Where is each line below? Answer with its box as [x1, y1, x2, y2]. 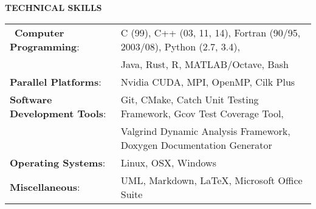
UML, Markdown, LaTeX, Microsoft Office [120, 173, 303, 187]
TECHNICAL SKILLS [5, 1, 102, 13]
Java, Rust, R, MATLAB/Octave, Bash [120, 57, 289, 71]
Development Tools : [10, 106, 106, 120]
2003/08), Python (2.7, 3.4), [120, 39, 240, 53]
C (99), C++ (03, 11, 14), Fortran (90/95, [120, 25, 301, 39]
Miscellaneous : [10, 180, 80, 194]
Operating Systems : [10, 155, 106, 170]
